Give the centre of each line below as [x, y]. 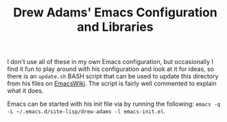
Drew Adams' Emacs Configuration [115, 13]
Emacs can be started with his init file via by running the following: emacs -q [114, 104]
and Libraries [115, 27]
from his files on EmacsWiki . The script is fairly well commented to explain [112, 84]
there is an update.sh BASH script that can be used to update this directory [113, 76]
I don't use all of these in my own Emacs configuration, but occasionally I [110, 62]
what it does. [25, 91]
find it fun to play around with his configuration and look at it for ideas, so [111, 69]
